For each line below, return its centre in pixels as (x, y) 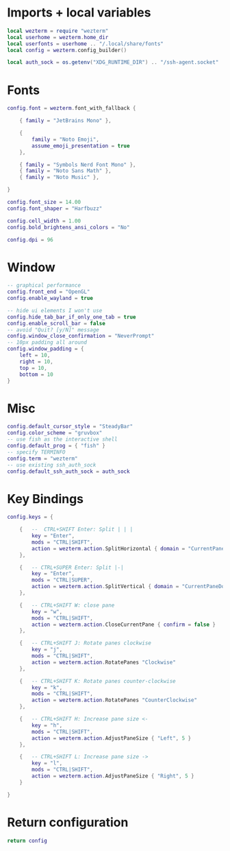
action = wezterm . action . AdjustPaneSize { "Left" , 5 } (112, 738)
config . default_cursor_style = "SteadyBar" (70, 427)
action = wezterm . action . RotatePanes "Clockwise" (104, 662)
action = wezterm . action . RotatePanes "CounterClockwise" (114, 700)
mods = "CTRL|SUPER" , (63, 580)
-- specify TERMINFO (37, 452)
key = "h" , (47, 725)
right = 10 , (36, 362)
